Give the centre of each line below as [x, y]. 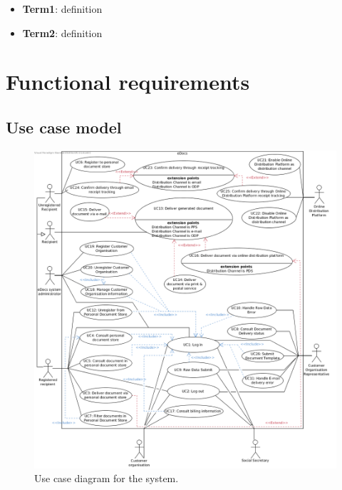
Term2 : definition [62, 32]
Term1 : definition [62, 9]
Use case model [64, 127]
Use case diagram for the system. [107, 478]
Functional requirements [128, 82]
